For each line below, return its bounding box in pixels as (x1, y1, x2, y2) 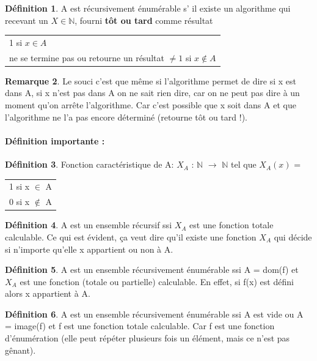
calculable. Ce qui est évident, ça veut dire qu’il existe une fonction (5, 230, 257, 243)
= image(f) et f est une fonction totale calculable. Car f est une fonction (5, 319, 275, 332)
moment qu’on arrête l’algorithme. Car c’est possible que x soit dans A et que (5, 99, 296, 111)
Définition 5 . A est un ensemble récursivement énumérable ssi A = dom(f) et (5, 263, 299, 276)
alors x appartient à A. (5, 287, 90, 300)
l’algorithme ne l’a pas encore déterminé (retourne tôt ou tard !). (5, 110, 247, 123)
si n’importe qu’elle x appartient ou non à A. (5, 242, 173, 255)
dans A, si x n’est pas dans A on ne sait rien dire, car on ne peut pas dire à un (5, 86, 300, 99)
